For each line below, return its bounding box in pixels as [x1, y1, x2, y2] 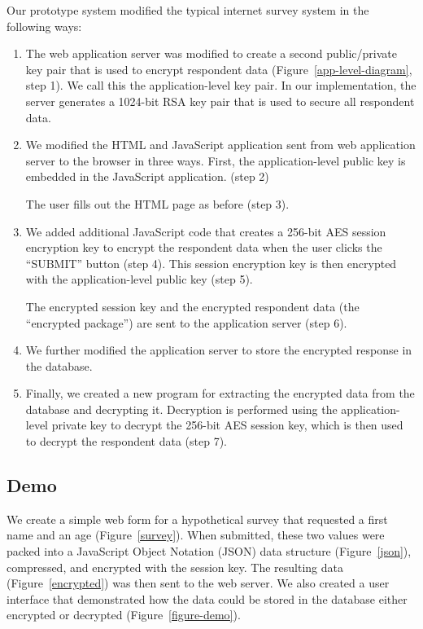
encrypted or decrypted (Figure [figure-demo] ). [7, 606, 241, 623]
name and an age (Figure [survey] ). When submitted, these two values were [7, 526, 385, 543]
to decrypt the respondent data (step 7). [25, 433, 227, 450]
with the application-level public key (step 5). [25, 271, 253, 288]
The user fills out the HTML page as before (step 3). [25, 195, 290, 212]
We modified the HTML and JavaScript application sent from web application [25, 136, 416, 153]
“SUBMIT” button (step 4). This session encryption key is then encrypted [25, 254, 397, 271]
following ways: [7, 17, 82, 34]
